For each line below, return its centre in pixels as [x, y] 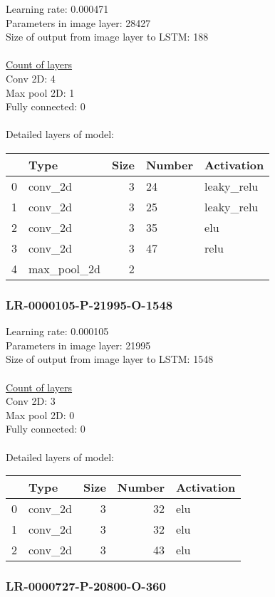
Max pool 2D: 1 [40, 92]
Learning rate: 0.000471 [57, 9]
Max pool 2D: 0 [40, 414]
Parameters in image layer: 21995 [78, 345]
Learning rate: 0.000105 [57, 331]
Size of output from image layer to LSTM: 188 [107, 37]
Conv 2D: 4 [31, 78]
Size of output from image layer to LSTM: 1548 [110, 359]
